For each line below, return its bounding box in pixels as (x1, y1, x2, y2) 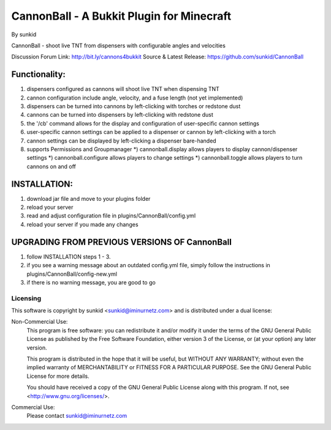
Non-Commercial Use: (11, 318, 68, 326)
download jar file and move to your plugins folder (26, 195, 151, 202)
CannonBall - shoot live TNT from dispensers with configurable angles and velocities (11, 42, 226, 49)
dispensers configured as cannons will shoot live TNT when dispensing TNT (26, 85, 220, 93)
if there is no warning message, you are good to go (26, 278, 156, 286)
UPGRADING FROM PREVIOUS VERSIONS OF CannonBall (11, 237, 232, 247)
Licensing (11, 294, 42, 302)
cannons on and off (26, 163, 76, 170)
